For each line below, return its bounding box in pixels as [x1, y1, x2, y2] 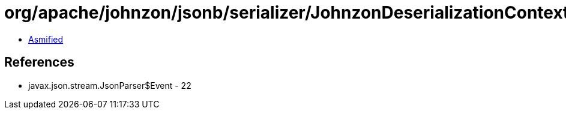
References [4, 55, 74, 70]
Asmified [28, 34, 64, 44]
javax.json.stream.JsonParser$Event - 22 [28, 80, 191, 91]
